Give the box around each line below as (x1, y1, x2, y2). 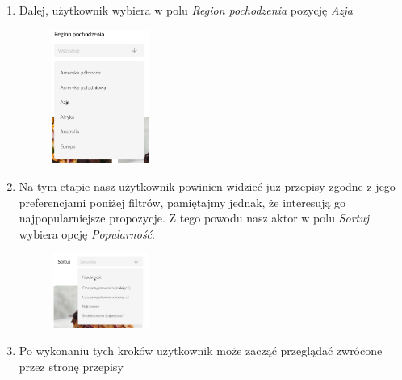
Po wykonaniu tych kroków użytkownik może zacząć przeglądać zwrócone (19, 342, 383, 359)
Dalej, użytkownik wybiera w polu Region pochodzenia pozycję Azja (19, 2, 353, 18)
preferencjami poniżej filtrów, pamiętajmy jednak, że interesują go (19, 193, 346, 210)
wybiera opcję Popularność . (19, 225, 155, 242)
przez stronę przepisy (19, 357, 124, 374)
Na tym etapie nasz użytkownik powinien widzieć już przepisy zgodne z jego (19, 178, 396, 195)
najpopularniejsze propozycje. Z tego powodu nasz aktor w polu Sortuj (19, 209, 370, 226)
